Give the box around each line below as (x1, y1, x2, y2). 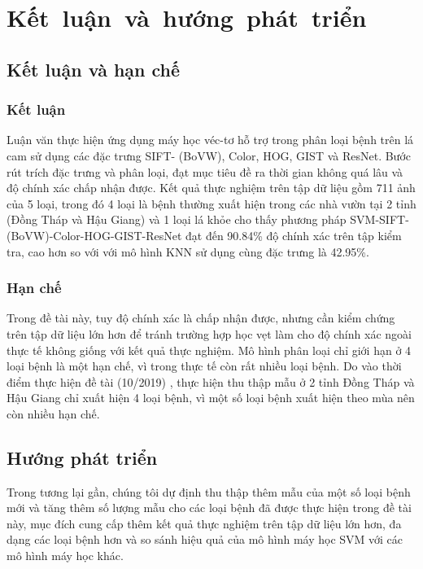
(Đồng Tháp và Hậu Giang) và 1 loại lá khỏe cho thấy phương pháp (7, 211, 347, 228)
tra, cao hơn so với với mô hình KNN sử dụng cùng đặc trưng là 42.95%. (7, 243, 369, 260)
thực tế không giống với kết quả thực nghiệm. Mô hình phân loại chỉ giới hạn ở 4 (7, 341, 412, 358)
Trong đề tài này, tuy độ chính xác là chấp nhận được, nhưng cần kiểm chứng (7, 309, 395, 326)
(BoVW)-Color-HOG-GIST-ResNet (7, 226, 182, 243)
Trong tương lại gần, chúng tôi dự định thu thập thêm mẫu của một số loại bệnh (7, 483, 411, 500)
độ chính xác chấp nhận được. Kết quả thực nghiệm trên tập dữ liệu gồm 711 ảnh (7, 179, 416, 196)
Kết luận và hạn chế (7, 56, 181, 81)
